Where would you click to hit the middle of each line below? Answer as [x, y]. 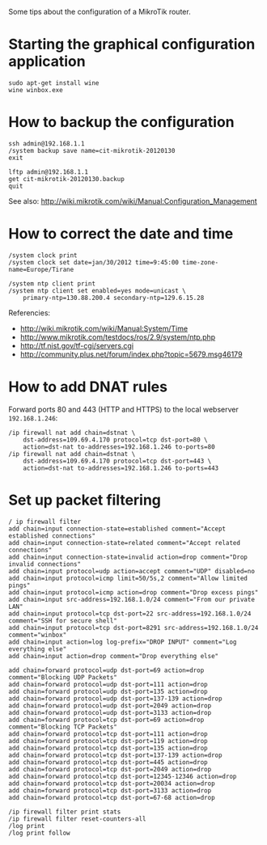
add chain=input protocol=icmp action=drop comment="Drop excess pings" [133, 592]
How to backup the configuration [121, 123]
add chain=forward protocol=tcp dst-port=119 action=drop [108, 741]
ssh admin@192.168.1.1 [47, 144]
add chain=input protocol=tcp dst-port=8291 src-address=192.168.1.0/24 [133, 627]
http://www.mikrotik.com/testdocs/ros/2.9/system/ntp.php [118, 337]
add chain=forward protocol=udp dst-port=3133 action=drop [110, 712]
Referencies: [30, 313]
